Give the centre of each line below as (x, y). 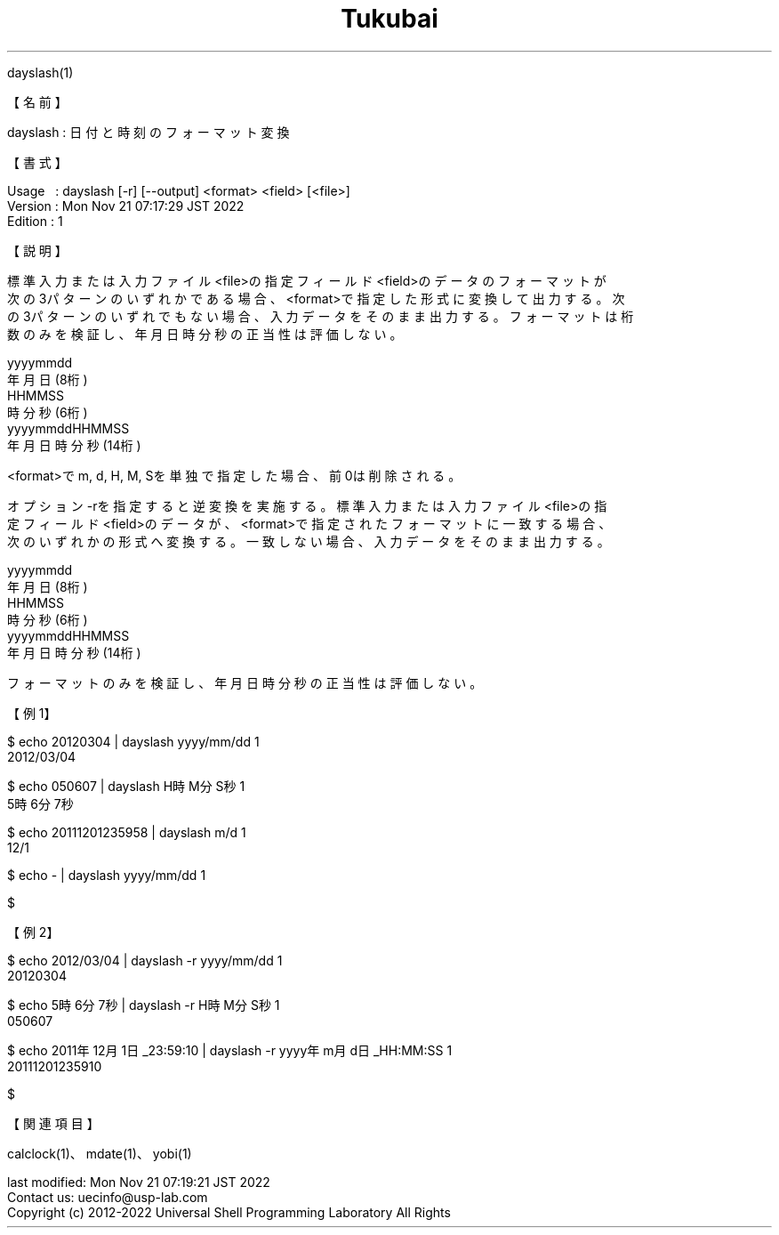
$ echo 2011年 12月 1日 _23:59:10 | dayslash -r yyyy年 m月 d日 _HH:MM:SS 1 (230, 1050)
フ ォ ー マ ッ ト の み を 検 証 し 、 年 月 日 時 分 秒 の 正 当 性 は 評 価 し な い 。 (245, 682)
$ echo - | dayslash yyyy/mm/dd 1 (107, 875)
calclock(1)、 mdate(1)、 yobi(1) (100, 1153)
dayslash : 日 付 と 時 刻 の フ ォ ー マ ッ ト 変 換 (149, 132)
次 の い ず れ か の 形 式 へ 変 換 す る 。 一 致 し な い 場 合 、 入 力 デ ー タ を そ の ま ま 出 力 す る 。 (309, 541)
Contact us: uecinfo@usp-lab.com (108, 1197)
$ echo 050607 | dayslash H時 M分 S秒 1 (126, 786)
